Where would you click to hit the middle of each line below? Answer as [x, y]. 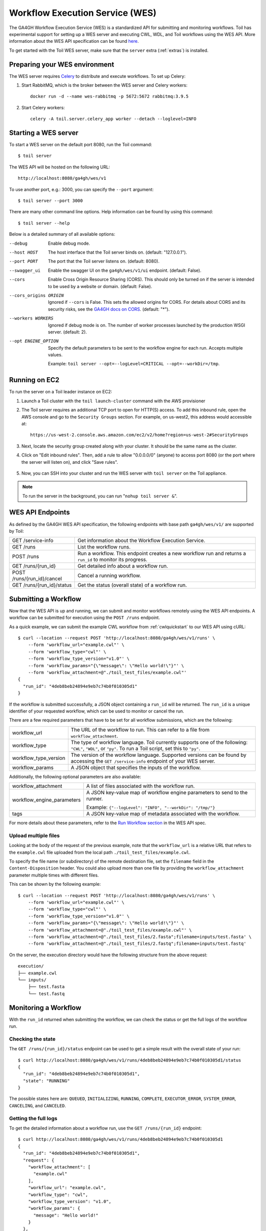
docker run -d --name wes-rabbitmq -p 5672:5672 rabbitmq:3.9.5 [110, 97]
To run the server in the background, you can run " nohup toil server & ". [100, 496]
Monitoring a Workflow [45, 1008]
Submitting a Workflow [45, 599]
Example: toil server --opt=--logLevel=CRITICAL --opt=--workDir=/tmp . [134, 364]
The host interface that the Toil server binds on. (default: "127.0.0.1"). [117, 252]
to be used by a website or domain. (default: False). [100, 286]
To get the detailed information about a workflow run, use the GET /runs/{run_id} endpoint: [105, 1128]
